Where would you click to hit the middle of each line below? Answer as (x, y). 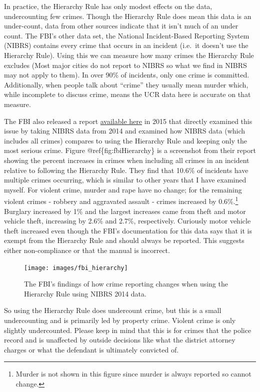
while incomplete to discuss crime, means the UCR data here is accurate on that (127, 94)
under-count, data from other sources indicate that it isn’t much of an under (121, 26)
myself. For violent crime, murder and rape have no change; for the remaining (123, 189)
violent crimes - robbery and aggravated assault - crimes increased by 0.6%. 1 (121, 200)
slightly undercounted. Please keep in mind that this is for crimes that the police (128, 330)
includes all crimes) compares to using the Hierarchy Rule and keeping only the (125, 140)
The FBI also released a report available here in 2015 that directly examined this (128, 121)
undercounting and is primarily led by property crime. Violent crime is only (120, 320)
